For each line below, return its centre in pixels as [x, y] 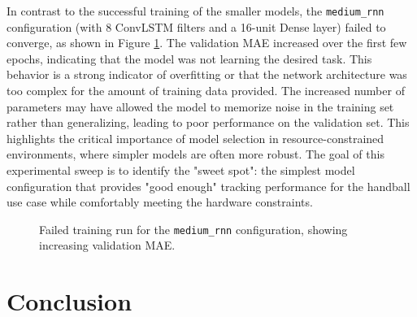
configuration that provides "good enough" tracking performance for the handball [208, 186]
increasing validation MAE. [107, 245]
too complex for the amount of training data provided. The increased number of [206, 91]
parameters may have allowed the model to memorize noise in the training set [200, 106]
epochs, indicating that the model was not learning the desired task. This [189, 58]
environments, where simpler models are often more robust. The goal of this [195, 154]
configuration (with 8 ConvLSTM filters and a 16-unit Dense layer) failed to [196, 26]
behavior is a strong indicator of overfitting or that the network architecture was [207, 74]
